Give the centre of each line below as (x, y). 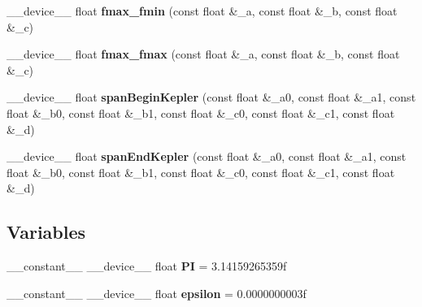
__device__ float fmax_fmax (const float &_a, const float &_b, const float (203, 54)
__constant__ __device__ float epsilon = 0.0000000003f (157, 293)
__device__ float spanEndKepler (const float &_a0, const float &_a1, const (207, 156)
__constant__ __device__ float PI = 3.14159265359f (147, 266)
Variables (46, 232)
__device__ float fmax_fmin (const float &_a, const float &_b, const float (202, 11)
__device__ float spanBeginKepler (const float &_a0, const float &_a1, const (211, 97)
